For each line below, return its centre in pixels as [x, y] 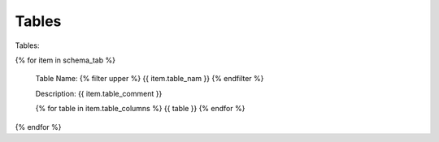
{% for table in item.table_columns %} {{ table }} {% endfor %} [140, 109]
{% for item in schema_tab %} [65, 60]
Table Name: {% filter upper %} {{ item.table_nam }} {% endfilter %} [150, 79]
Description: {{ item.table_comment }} [99, 93]
